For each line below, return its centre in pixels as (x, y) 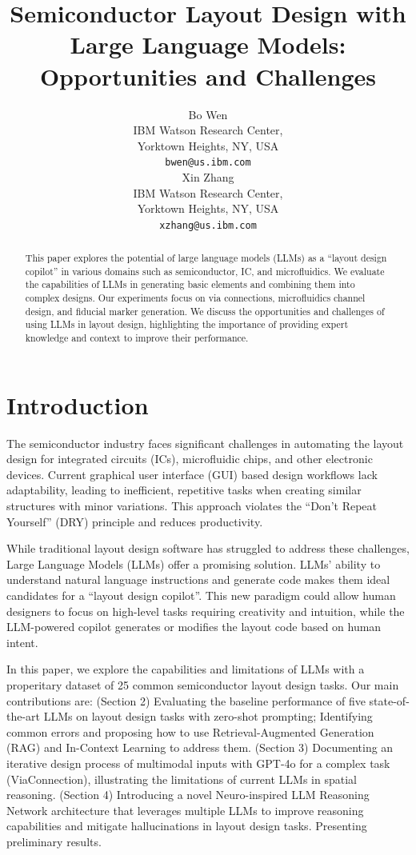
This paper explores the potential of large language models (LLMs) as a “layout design (206, 258)
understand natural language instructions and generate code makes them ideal (198, 579)
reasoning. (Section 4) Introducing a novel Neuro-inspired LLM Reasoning (188, 795)
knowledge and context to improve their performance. (137, 338)
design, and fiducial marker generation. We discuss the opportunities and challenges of (205, 311)
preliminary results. (54, 841)
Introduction (78, 404)
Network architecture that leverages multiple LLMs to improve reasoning (185, 810)
